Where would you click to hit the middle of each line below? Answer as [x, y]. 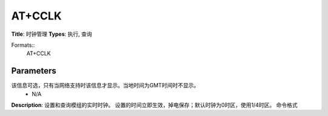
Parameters [34, 71]
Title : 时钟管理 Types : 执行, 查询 [52, 34]
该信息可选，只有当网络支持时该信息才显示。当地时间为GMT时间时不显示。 [105, 86]
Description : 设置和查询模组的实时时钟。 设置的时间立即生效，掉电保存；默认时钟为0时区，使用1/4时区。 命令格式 [154, 105]
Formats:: [23, 45]
